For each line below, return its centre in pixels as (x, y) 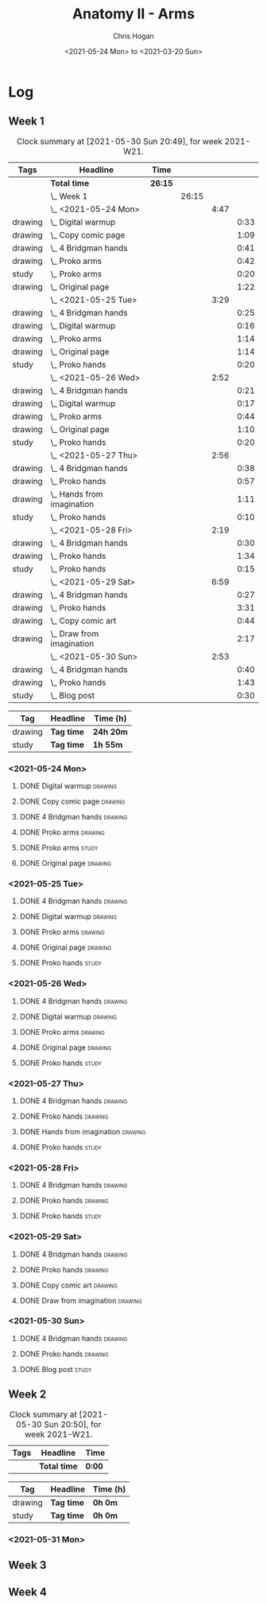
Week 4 (28, 1592)
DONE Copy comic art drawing (68, 1285)
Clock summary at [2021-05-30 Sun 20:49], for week (120, 141)
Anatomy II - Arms (133, 14)
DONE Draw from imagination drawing (81, 1300)
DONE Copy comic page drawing (72, 801)
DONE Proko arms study (59, 848)
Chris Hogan (133, 36)
